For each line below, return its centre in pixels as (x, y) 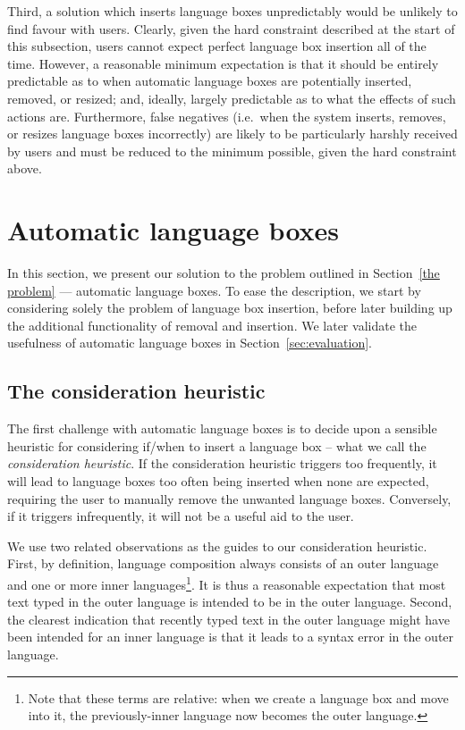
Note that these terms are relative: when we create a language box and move (238, 697)
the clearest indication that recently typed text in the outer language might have (228, 619)
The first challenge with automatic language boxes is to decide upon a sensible (222, 428)
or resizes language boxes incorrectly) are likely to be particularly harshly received (232, 134)
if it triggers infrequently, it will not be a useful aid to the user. (181, 516)
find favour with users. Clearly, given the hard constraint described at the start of (231, 28)
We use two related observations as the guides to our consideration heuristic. (217, 545)
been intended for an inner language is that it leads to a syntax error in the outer (231, 637)
